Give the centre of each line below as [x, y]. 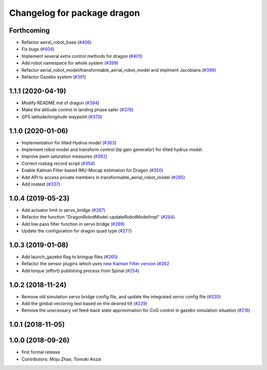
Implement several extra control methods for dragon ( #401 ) [82, 56]
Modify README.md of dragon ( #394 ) [60, 103]
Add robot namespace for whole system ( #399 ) [70, 63]
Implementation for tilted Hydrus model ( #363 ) [69, 142]
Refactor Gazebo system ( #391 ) [54, 77]
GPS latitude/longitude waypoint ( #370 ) [62, 117]
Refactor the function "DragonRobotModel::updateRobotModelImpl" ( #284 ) [98, 217]
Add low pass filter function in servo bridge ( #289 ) [73, 224]
